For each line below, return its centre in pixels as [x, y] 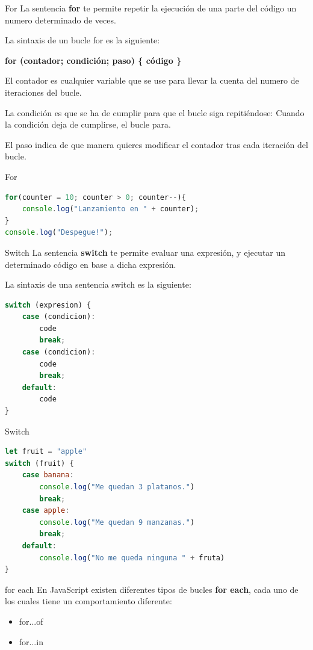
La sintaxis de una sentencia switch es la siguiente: [98, 284]
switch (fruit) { [39, 463]
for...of [31, 621]
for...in [31, 641]
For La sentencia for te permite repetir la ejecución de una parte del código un [151, 8]
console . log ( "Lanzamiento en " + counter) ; [110, 209]
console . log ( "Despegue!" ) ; [59, 233]
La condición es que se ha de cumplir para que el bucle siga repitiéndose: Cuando [155, 112]
